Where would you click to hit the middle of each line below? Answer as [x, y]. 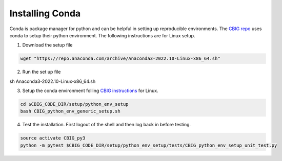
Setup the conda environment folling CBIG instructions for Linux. [90, 91]
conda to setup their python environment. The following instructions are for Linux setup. [102, 35]
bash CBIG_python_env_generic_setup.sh [70, 111]
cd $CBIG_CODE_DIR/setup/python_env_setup [74, 104]
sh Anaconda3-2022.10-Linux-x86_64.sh [53, 81]
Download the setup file [47, 45]
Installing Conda [45, 13]
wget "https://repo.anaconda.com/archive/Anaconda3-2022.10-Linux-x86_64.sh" [120, 59]
